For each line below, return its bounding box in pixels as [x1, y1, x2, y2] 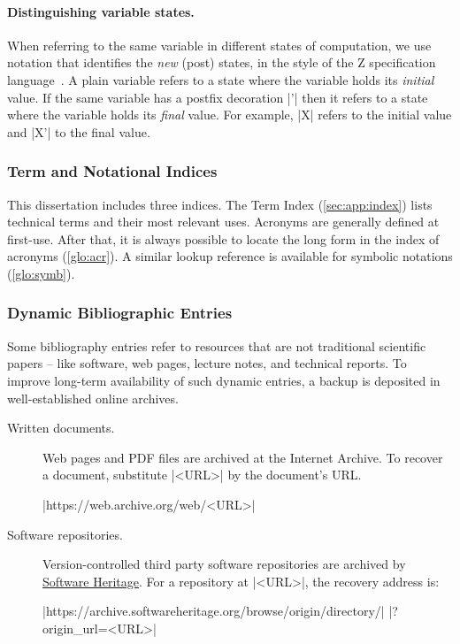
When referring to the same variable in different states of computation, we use [7, 35, 432, 54]
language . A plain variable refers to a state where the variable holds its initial [7, 70, 434, 88]
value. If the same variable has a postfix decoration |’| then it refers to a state [7, 88, 428, 106]
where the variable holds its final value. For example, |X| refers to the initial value [7, 105, 452, 124]
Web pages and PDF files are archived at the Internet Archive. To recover [42, 448, 443, 466]
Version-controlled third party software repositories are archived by [42, 555, 406, 573]
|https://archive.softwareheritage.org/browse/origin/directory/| [42, 602, 385, 620]
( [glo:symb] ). [7, 264, 75, 282]
